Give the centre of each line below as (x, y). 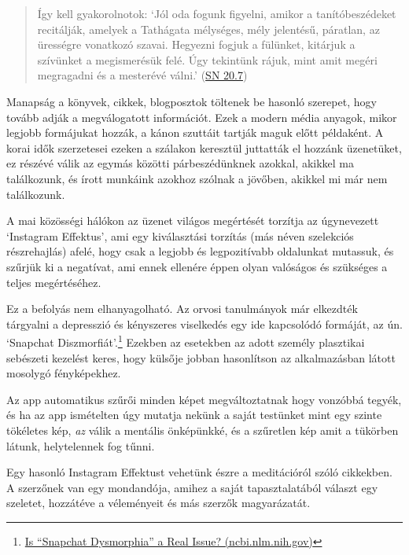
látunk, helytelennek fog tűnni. (81, 445)
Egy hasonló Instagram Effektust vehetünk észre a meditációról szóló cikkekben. (199, 472)
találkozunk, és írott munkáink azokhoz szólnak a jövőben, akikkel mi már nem (197, 178)
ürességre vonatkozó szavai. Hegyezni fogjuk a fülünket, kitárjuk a (196, 44)
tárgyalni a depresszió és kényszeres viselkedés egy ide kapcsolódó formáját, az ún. (204, 323)
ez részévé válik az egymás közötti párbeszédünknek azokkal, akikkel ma (181, 163)
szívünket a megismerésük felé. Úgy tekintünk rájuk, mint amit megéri (207, 59)
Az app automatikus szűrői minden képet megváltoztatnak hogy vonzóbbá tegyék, (204, 399)
